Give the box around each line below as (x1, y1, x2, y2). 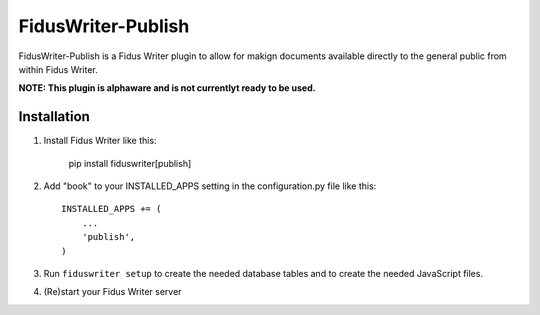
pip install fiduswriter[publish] (68, 157, 192, 169)
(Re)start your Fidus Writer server (43, 286, 182, 298)
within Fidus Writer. (18, 63, 99, 75)
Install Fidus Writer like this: (43, 135, 157, 147)
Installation (18, 108, 90, 125)
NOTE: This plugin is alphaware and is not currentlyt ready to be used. (18, 82, 316, 94)
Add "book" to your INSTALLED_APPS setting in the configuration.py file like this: (43, 180, 377, 192)
